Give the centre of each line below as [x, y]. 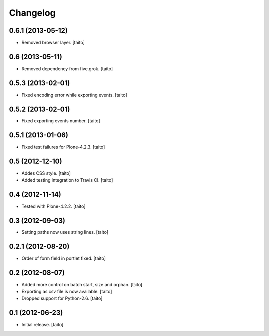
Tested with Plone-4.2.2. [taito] [54, 206]
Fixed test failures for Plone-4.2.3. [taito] [63, 147]
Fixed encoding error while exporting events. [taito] [74, 95]
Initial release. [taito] [43, 325]
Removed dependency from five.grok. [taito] [67, 68]
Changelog [32, 13]
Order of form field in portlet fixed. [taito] [64, 258]
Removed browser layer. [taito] [53, 43]
